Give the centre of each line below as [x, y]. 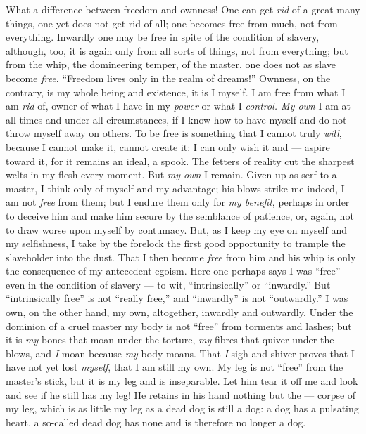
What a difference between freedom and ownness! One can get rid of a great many [183, 9]
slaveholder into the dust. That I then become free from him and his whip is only [181, 257]
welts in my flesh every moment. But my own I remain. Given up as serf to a [171, 175]
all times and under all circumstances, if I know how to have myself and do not [176, 119]
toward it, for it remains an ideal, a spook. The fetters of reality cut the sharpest [180, 160]
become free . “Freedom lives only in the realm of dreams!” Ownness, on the [168, 78]
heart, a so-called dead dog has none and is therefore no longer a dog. [156, 422]
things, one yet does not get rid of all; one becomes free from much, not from [172, 23]
